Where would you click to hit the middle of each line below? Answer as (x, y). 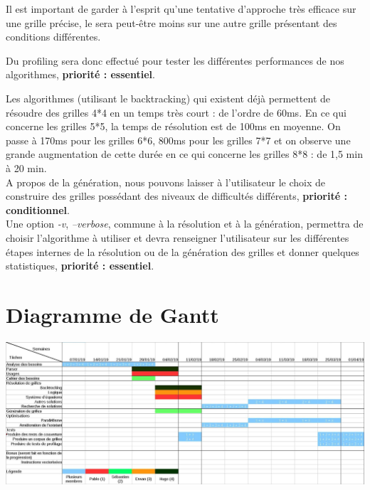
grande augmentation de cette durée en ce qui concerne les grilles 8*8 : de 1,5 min (184, 154)
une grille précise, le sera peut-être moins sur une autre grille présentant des (171, 22)
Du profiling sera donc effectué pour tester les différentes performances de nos (175, 60)
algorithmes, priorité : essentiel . (80, 74)
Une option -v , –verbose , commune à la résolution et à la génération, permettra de (185, 224)
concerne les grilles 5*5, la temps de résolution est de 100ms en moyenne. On (173, 126)
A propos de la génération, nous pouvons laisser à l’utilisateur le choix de (166, 182)
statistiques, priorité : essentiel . (80, 266)
